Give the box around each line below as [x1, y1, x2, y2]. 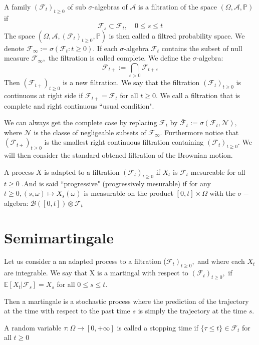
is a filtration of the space [138, 2, 217, 12]
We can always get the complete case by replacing [4, 117, 157, 128]
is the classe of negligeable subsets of [34, 127, 146, 137]
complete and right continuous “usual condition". [4, 100, 154, 111]
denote [4, 43, 25, 53]
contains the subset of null [161, 43, 242, 53]
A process [4, 166, 34, 177]
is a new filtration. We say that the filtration [63, 77, 200, 88]
